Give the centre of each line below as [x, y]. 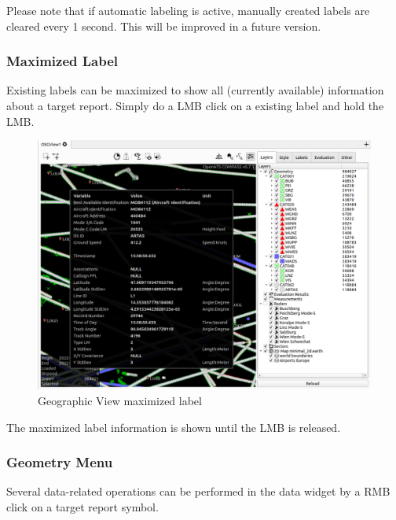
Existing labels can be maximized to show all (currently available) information [195, 90]
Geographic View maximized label [120, 400]
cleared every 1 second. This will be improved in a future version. [164, 26]
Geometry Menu [60, 462]
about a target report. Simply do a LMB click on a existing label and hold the [195, 105]
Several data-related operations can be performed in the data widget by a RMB [198, 491]
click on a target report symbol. [82, 506]
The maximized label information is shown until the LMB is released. [174, 427]
